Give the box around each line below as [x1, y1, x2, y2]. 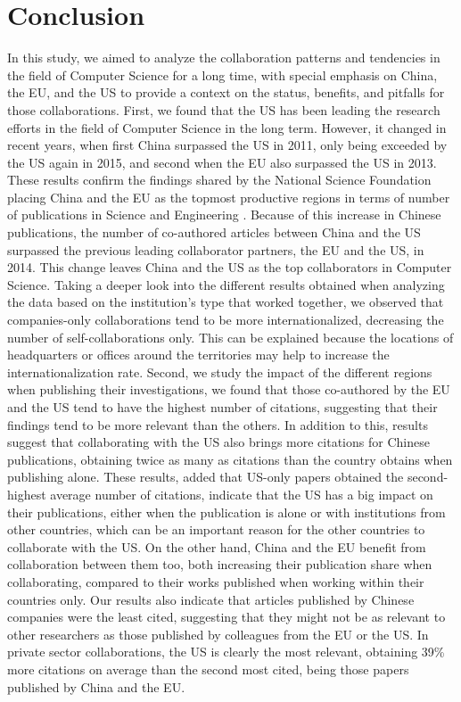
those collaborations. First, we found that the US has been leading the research [7, 100, 440, 119]
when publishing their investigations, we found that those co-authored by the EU [7, 380, 450, 399]
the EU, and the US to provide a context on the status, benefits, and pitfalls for [7, 83, 445, 102]
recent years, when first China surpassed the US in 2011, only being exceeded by [7, 136, 448, 154]
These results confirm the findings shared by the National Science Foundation [7, 170, 432, 189]
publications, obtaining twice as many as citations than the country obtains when [7, 450, 453, 468]
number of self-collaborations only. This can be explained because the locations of [7, 327, 454, 346]
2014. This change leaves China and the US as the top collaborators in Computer [7, 258, 452, 277]
